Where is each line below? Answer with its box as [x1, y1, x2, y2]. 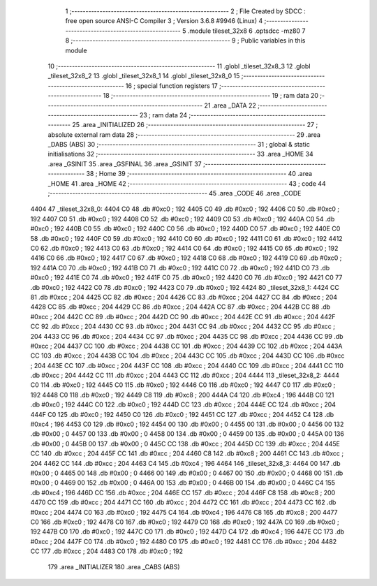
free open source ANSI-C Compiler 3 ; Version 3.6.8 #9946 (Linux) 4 [65, 17, 263, 25]
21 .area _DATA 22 [204, 101, 256, 110]
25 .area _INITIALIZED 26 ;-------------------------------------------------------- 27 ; [72, 121, 318, 129]
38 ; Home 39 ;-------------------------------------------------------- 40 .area [86, 170, 313, 178]
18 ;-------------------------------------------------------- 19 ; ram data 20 [103, 91, 319, 100]
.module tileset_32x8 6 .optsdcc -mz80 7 [187, 27, 306, 35]
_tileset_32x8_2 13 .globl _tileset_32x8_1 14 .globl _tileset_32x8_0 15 [47, 72, 240, 80]
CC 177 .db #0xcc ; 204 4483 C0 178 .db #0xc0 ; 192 [30, 547, 184, 555]
